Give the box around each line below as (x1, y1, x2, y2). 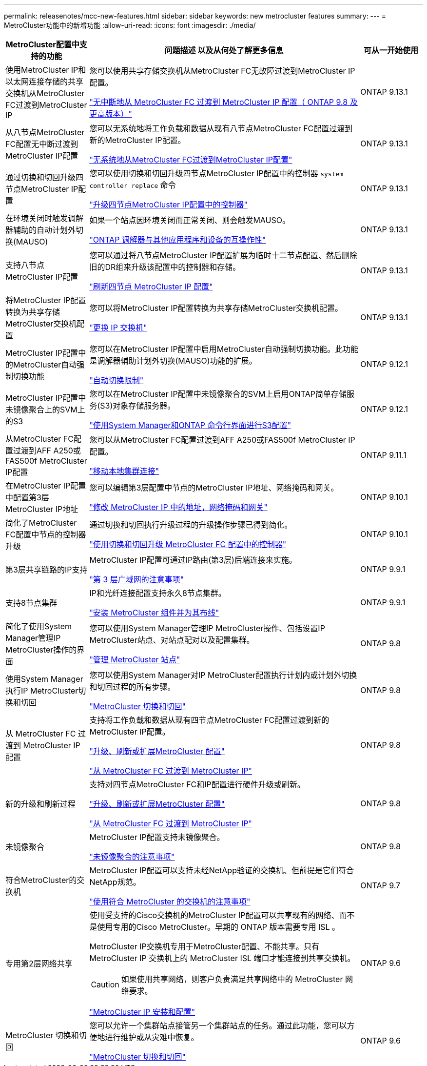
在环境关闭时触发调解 (5, 213, 84, 223)
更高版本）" (89, 109, 132, 119)
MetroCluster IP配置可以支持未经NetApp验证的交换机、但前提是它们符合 (89, 865, 354, 875)
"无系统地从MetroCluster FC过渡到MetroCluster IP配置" (89, 155, 292, 164)
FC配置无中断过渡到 (5, 139, 78, 149)
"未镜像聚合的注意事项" (89, 852, 175, 861)
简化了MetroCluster (5, 518, 77, 528)
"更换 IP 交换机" (89, 323, 147, 332)
